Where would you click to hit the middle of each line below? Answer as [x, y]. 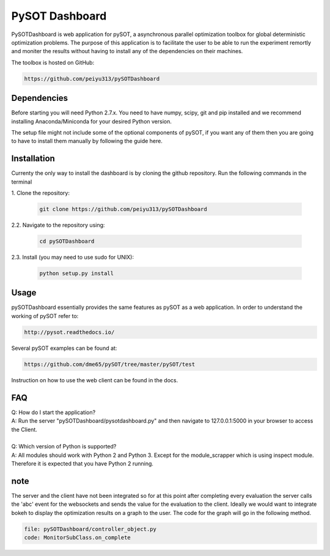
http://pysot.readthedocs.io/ [69, 332]
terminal [22, 182]
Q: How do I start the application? [53, 412]
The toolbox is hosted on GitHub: [53, 62]
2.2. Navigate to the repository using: [58, 225]
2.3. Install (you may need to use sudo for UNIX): [73, 257]
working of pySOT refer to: [45, 316]
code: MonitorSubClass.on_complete [77, 538]
